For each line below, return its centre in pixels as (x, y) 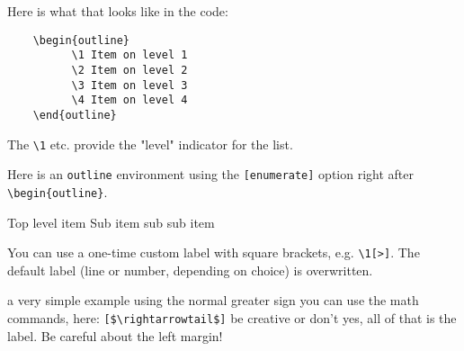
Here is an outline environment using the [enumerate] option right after (210, 174)
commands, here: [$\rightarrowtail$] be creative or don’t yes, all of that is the (232, 317)
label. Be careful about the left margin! (115, 335)
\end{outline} (75, 115)
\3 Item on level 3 (129, 85)
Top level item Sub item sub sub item (111, 222)
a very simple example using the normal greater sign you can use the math (213, 300)
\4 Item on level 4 (129, 100)
